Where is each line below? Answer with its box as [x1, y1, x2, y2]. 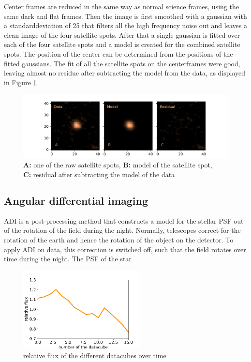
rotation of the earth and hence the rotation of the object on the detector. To [4, 235, 234, 245]
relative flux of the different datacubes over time [23, 350, 166, 360]
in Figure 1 [4, 77, 37, 87]
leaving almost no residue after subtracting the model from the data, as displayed [4, 68, 246, 78]
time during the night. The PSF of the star [4, 254, 132, 264]
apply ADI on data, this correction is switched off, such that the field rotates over [4, 244, 246, 254]
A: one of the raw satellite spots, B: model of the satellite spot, [23, 160, 212, 170]
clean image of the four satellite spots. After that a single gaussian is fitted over [4, 30, 240, 40]
